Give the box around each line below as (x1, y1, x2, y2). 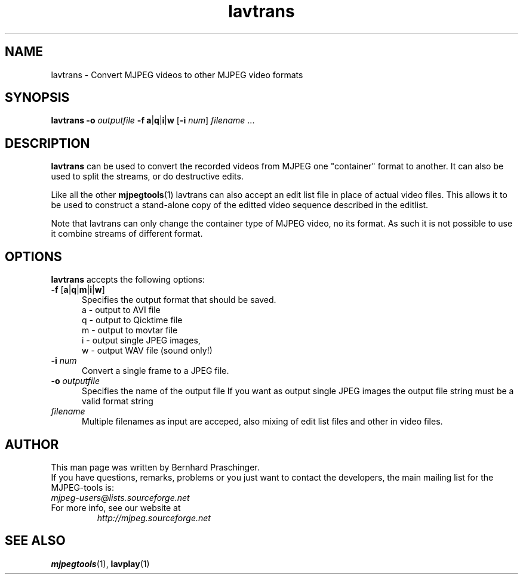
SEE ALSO (5, 533, 66, 549)
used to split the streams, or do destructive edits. (51, 171, 244, 182)
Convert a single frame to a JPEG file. (82, 366, 229, 376)
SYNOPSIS (5, 90, 70, 106)
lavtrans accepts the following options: (51, 274, 205, 285)
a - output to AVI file (82, 305, 161, 315)
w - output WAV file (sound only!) (82, 345, 213, 356)
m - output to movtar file (82, 325, 178, 336)
